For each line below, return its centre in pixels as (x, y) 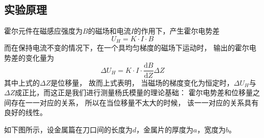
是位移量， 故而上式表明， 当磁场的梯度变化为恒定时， (142, 82)
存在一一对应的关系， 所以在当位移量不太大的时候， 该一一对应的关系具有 (135, 102)
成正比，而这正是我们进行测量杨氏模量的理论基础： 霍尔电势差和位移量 (134, 92)
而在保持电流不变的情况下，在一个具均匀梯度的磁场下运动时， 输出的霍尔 (127, 48)
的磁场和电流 (109, 31)
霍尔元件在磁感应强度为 (43, 31)
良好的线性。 (25, 112)
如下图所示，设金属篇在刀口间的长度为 (68, 129)
